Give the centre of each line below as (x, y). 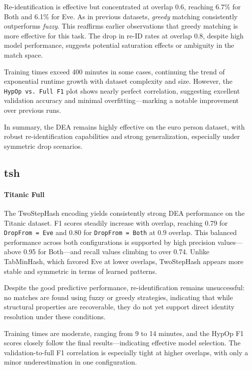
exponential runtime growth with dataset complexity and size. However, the (118, 81)
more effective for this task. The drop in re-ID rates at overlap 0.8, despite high (124, 35)
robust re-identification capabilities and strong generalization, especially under (122, 136)
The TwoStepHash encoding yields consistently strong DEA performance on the (124, 213)
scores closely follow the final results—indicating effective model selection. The (122, 343)
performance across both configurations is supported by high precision (110, 242)
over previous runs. (33, 110)
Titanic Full (24, 194)
